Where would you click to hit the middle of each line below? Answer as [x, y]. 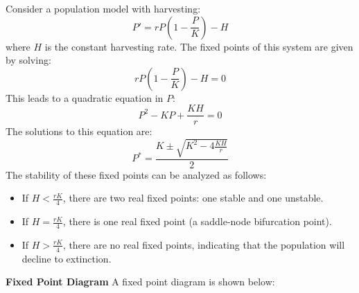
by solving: [28, 60]
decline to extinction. [67, 258]
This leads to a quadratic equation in [85, 97]
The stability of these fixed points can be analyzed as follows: [136, 174]
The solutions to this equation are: [79, 131]
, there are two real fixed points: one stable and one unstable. [193, 198]
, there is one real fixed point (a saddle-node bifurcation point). [197, 221]
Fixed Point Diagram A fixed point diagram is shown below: [140, 282]
